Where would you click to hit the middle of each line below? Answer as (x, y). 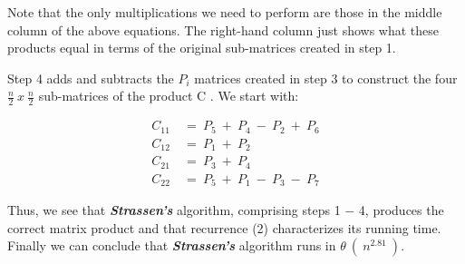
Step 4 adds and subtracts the (91, 78)
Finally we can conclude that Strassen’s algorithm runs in (172, 245)
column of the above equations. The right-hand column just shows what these (223, 29)
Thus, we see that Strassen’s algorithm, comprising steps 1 (174, 210)
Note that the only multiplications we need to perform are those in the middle (225, 12)
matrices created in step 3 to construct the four (326, 78)
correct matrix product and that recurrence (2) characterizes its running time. (224, 227)
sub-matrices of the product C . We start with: (169, 96)
